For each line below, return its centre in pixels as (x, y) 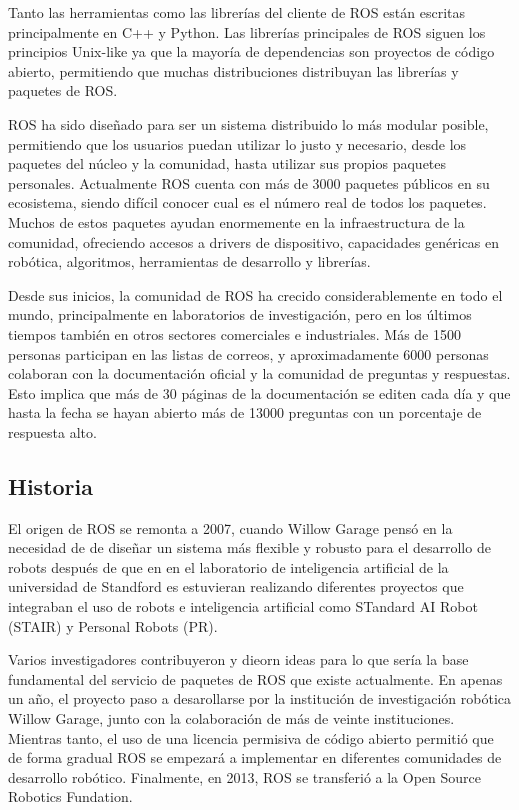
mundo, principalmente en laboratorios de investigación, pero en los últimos (240, 314)
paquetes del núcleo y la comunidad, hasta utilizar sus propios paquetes (227, 163)
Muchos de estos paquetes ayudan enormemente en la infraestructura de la (236, 221)
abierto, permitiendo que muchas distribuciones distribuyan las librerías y (233, 70)
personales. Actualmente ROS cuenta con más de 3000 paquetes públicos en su (249, 182)
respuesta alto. (52, 431)
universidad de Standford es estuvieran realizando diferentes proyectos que (236, 586)
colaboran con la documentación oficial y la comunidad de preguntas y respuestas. (259, 373)
